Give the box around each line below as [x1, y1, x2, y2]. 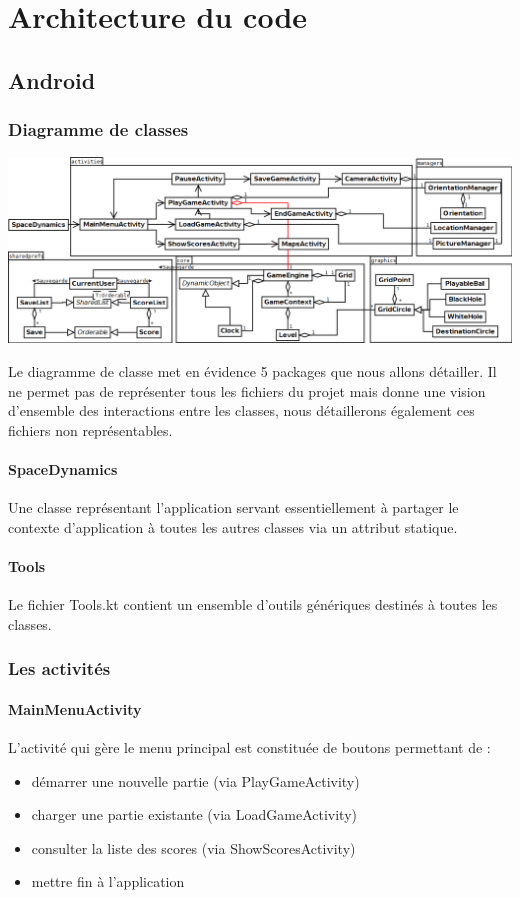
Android [8, 64, 96, 95]
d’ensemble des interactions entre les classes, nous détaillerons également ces [8, 400, 475, 421]
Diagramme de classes [8, 117, 189, 142]
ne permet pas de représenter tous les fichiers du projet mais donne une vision [8, 380, 486, 401]
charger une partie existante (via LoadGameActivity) [31, 804, 358, 825]
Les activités [8, 656, 111, 681]
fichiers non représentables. [8, 419, 173, 440]
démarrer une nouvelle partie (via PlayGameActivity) [31, 770, 360, 791]
